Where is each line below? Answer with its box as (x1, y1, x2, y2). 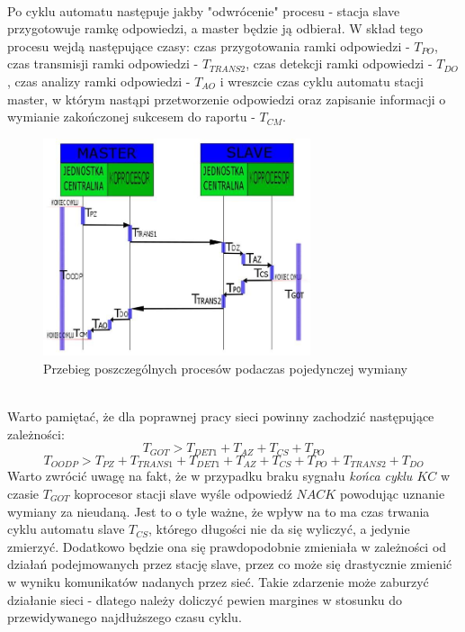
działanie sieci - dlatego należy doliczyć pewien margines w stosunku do (7, 590, 403, 609)
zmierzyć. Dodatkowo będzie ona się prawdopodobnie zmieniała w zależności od (7, 537, 447, 555)
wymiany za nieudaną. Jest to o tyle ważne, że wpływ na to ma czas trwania (7, 501, 430, 520)
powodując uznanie (339, 483, 445, 502)
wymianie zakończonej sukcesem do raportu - (7, 107, 255, 126)
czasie (7, 483, 40, 502)
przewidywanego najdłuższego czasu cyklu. (7, 608, 242, 627)
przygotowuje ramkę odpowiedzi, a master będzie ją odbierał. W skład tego (7, 19, 423, 38)
